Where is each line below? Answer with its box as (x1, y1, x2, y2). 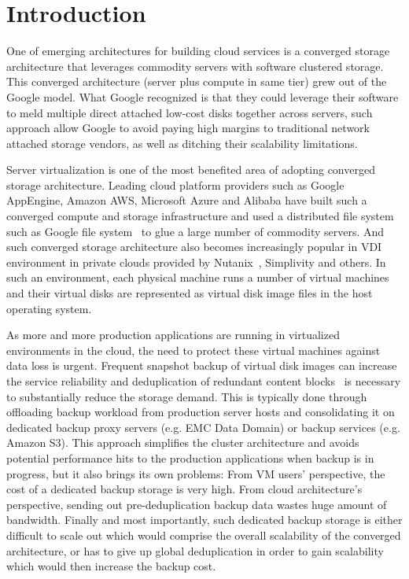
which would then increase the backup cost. (6, 558, 216, 574)
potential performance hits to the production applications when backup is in (6, 449, 374, 466)
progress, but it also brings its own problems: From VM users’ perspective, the (6, 465, 385, 481)
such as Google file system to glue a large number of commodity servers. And (6, 223, 385, 239)
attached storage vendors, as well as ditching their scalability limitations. (6, 135, 358, 151)
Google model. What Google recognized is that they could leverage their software (6, 88, 399, 105)
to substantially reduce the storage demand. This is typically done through (6, 388, 367, 404)
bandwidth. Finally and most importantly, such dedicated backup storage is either (6, 511, 403, 528)
